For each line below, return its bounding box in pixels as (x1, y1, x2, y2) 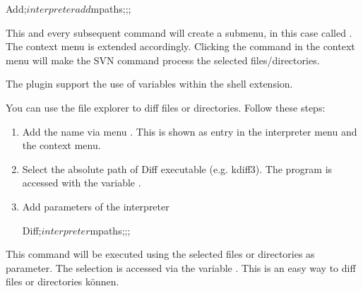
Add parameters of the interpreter (22, 198, 169, 213)
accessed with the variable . (22, 175, 141, 190)
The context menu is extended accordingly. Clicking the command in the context (6, 39, 355, 54)
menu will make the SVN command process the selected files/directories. (6, 52, 320, 67)
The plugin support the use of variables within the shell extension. (6, 76, 293, 91)
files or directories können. (6, 274, 119, 289)
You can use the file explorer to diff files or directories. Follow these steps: (6, 100, 326, 114)
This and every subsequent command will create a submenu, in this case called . (6, 25, 352, 40)
